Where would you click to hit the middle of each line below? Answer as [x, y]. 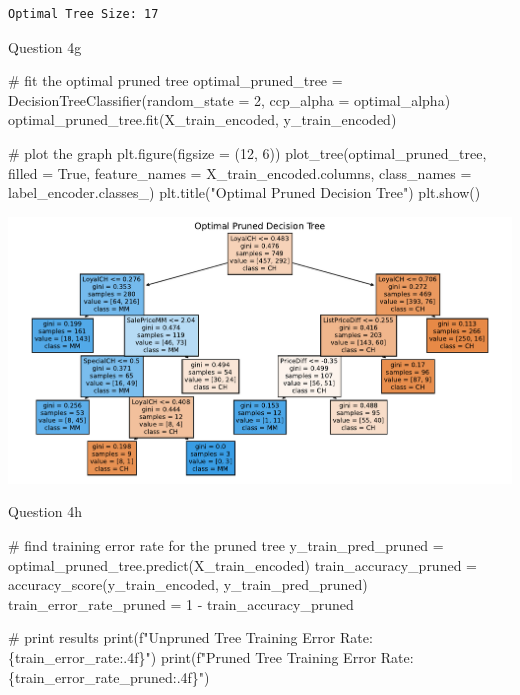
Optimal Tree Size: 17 [83, 14]
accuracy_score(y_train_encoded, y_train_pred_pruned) [188, 584]
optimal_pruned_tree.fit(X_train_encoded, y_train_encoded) [202, 119]
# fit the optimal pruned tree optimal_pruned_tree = [175, 80]
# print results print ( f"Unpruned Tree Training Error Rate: [190, 637]
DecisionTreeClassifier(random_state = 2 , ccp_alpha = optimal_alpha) [229, 99]
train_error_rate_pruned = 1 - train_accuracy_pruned [181, 603]
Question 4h [45, 511]
